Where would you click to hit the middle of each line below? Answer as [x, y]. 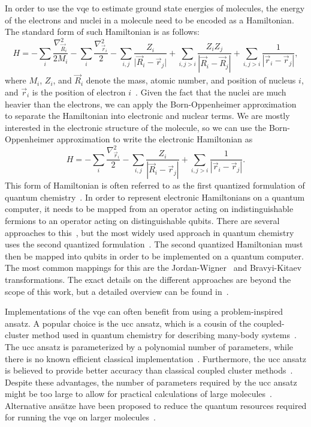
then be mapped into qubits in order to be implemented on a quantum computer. [154, 256]
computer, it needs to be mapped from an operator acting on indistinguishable [149, 209]
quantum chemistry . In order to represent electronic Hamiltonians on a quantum [155, 197]
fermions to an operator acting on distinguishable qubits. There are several [142, 220]
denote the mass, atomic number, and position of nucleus [191, 80]
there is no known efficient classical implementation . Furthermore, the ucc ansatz [156, 358]
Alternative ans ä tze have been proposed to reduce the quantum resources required [156, 405]
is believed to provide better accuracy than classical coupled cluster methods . [149, 370]
